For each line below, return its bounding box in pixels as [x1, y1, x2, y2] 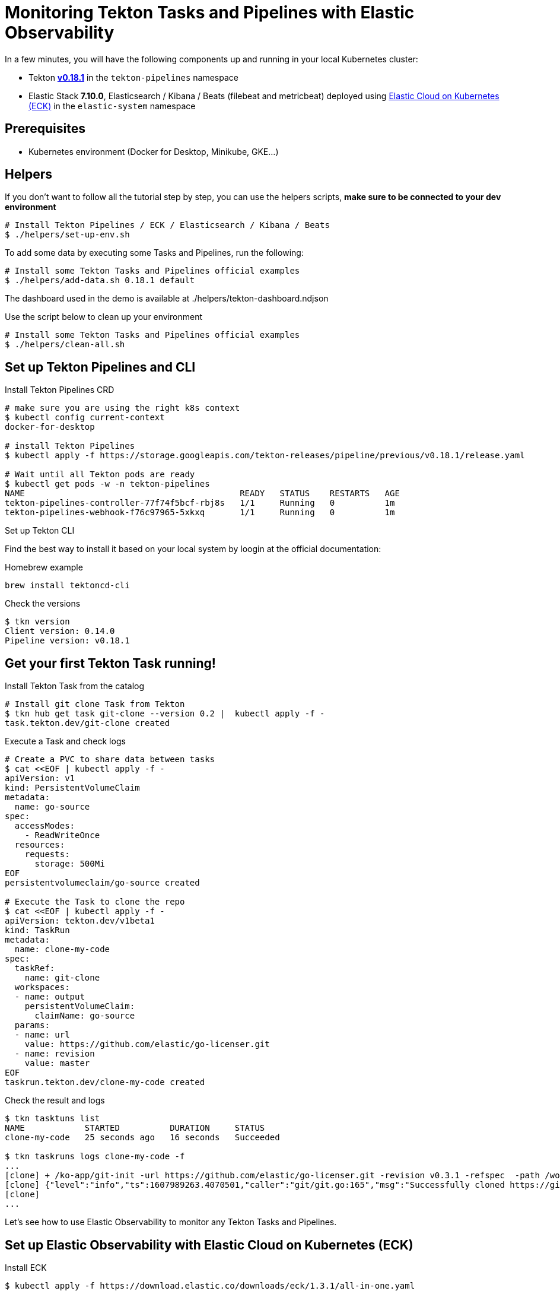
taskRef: [14, 963, 55, 973]
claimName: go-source [34, 1011, 135, 1021]
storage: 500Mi [34, 859, 105, 869]
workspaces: [14, 982, 70, 992]
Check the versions [5, 598, 81, 609]
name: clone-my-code [14, 944, 110, 954]
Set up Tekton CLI [5, 525, 75, 536]
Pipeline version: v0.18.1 [5, 636, 130, 646]
